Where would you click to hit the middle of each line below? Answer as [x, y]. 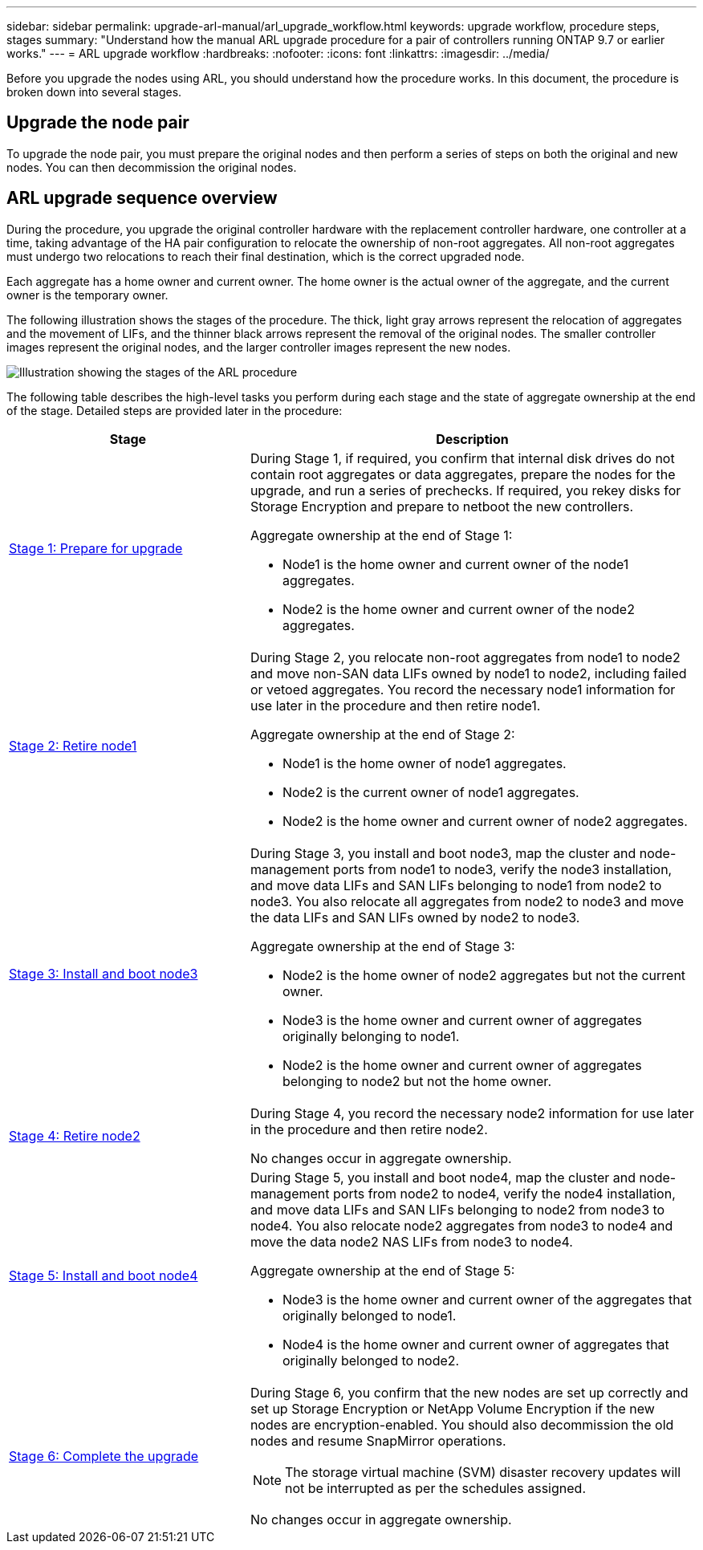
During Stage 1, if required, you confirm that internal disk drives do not [462, 458]
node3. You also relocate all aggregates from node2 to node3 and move [467, 901]
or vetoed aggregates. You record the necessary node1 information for [463, 689]
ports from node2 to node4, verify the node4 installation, [504, 1193]
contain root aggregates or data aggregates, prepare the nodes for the [463, 474]
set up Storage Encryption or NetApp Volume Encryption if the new [452, 1408]
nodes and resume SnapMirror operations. [378, 1440]
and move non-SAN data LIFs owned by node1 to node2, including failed [468, 673]
